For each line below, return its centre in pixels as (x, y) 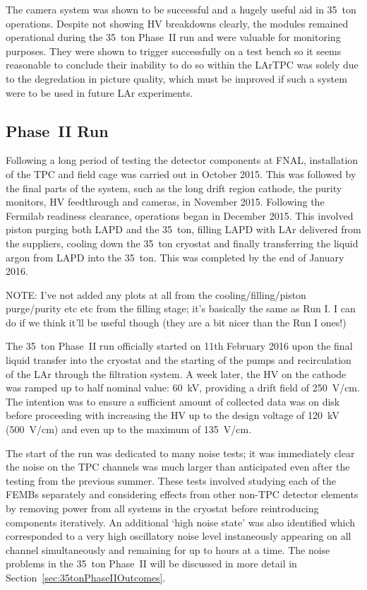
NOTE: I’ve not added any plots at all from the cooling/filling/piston (156, 294)
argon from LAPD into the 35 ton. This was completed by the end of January (175, 257)
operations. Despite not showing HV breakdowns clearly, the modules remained (177, 23)
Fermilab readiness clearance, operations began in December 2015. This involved (180, 215)
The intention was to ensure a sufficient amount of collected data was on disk (173, 401)
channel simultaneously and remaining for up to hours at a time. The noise (168, 549)
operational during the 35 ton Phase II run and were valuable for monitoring (173, 37)
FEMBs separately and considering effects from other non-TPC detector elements (182, 494)
